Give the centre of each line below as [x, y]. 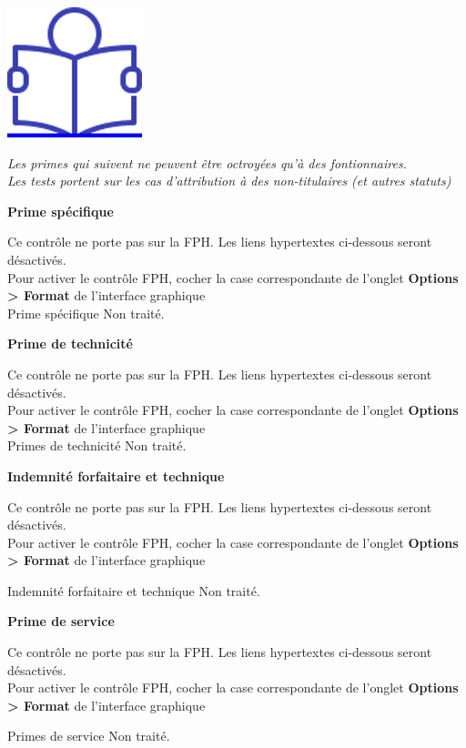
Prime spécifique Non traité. [86, 313]
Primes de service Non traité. [89, 736]
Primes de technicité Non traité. [97, 445]
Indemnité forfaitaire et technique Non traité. [134, 590]
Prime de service [61, 621]
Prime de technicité [70, 344]
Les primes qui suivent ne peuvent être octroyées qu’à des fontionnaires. [207, 162]
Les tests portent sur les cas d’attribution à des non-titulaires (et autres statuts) [229, 181]
